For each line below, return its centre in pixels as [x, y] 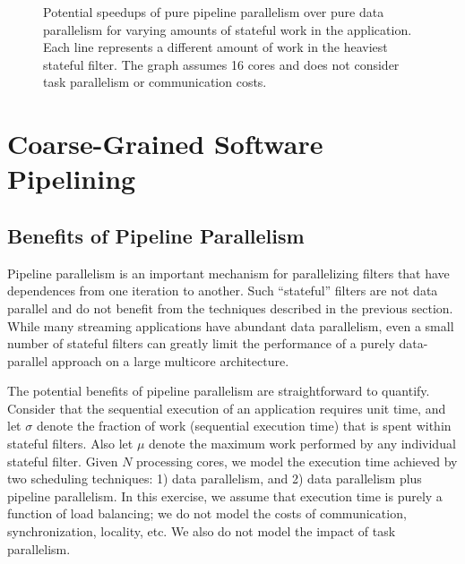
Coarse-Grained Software [165, 144]
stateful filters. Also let [70, 444]
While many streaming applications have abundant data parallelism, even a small [231, 325]
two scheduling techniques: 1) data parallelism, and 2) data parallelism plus [215, 479]
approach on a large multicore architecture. [170, 360]
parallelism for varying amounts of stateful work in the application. [228, 29]
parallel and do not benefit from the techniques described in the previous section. [230, 308]
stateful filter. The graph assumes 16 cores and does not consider [221, 64]
